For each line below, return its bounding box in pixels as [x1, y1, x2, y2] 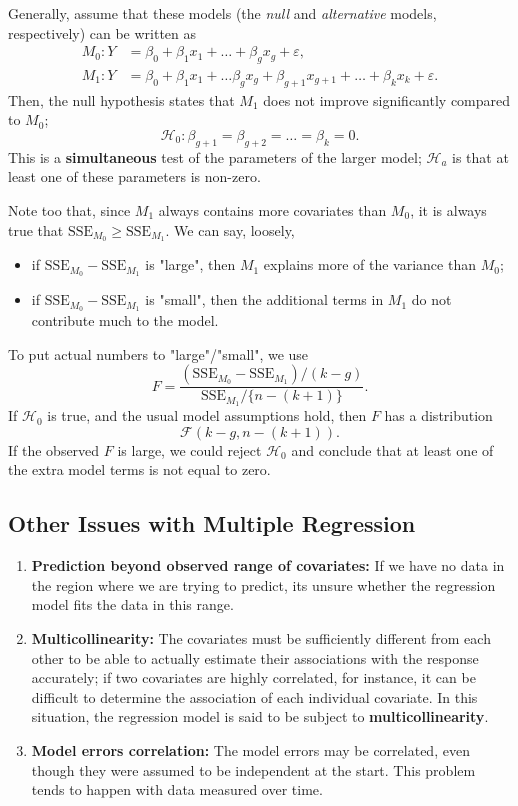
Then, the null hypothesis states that [8, 89, 235, 110]
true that [8, 219, 64, 240]
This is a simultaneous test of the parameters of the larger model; [8, 146, 422, 167]
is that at [452, 146, 509, 167]
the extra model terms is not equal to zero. [8, 459, 271, 480]
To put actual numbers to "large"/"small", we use [8, 343, 309, 364]
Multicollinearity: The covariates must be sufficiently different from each [31, 628, 491, 649]
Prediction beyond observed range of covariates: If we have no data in [31, 555, 505, 576]
